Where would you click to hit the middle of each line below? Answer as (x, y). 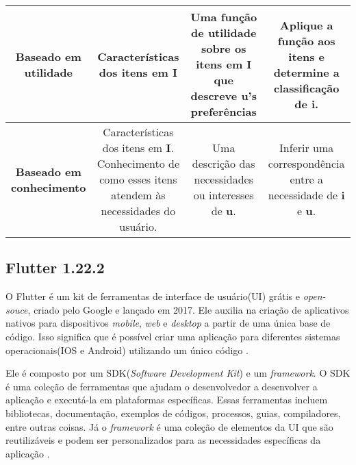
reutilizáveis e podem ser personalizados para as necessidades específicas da (163, 440)
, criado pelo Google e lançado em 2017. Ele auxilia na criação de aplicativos (188, 309)
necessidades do (138, 211)
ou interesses (224, 195)
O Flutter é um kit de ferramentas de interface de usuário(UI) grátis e (153, 296)
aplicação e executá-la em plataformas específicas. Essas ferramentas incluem (167, 400)
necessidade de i (306, 195)
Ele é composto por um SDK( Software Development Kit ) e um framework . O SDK (178, 373)
